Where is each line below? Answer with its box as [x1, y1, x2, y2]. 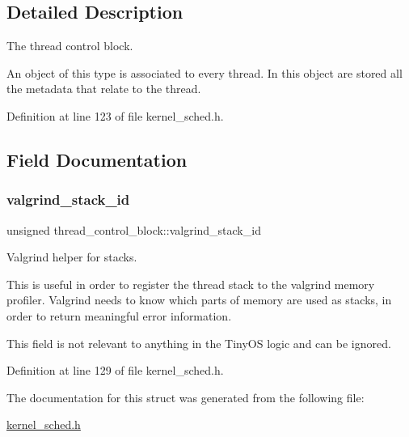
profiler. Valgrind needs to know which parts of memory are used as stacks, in [6, 291, 392, 308]
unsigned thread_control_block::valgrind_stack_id [6, 221, 261, 238]
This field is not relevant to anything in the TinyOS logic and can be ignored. [6, 334, 391, 351]
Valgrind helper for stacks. [6, 248, 137, 265]
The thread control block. [6, 37, 133, 54]
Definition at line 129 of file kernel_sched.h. [6, 362, 224, 379]
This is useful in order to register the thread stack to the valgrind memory [6, 275, 375, 292]
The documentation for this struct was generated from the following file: [6, 388, 365, 405]
